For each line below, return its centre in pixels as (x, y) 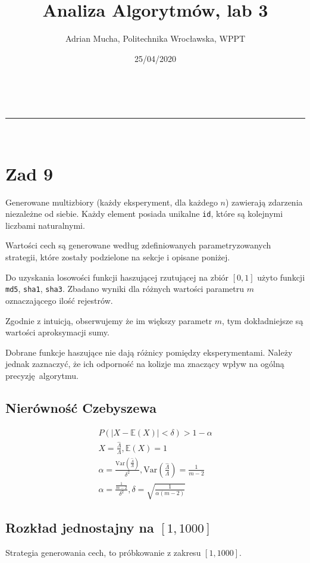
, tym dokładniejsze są (263, 320)
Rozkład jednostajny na (80, 528)
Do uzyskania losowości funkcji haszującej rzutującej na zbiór (117, 277)
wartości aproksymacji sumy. (57, 332)
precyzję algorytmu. (42, 375)
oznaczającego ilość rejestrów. (59, 300)
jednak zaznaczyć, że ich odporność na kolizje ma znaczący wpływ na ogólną (145, 364)
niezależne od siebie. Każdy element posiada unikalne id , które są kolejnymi (144, 214)
